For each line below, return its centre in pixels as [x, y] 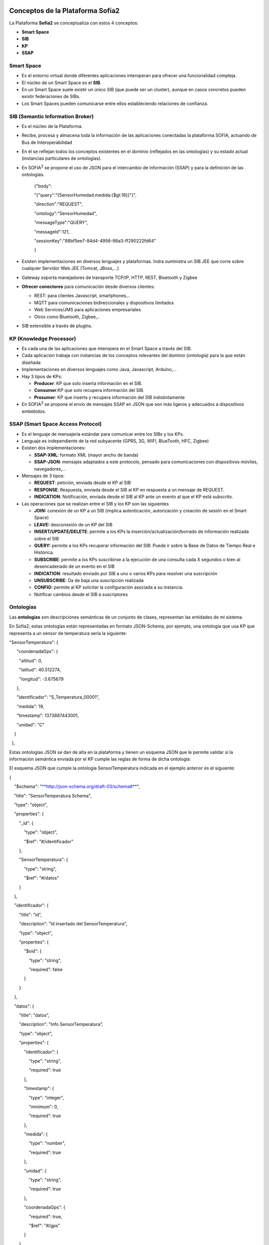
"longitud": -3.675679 [42, 679]
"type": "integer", [47, 1098]
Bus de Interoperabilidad [47, 142]
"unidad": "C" [31, 725]
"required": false [46, 970]
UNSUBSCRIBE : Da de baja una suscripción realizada [89, 580]
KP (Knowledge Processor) [43, 339]
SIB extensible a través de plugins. [57, 326]
